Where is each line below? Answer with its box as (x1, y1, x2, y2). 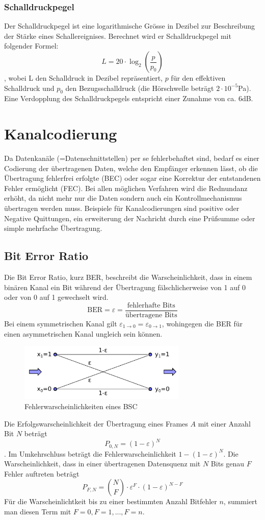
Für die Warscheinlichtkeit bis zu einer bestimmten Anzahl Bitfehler (4, 496, 217, 507)
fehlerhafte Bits (127, 301, 175, 309)
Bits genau (210, 458, 245, 469)
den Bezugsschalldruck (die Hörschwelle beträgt (65, 82, 214, 93)
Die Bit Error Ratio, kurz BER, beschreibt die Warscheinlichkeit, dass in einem (4, 272, 252, 282)
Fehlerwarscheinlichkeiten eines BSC (24, 400, 138, 411)
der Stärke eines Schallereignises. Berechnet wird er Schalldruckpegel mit (4, 30, 231, 41)
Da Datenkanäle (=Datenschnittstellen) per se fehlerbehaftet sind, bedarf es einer (4, 153, 259, 163)
